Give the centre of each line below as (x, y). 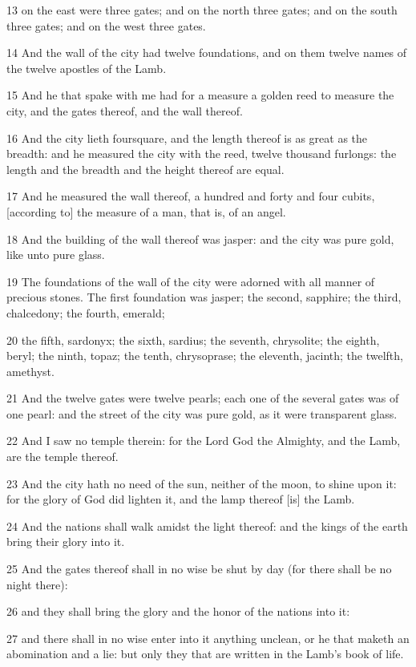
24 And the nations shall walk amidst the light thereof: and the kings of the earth (207, 526)
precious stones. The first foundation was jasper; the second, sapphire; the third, (204, 297)
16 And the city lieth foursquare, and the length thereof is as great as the (187, 137)
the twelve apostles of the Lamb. (87, 68)
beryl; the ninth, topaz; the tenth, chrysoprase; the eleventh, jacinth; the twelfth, (205, 356)
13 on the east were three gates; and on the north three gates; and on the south (202, 10)
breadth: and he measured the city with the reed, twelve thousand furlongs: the (202, 154)
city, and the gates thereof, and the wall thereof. (125, 110)
